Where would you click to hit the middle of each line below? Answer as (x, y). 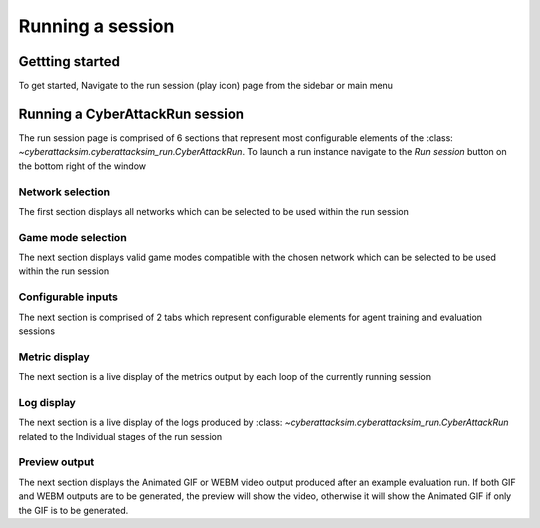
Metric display (54, 357)
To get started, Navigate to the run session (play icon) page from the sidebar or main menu (206, 86)
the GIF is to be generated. (73, 510)
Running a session (96, 26)
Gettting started (69, 61)
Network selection (64, 192)
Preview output (56, 462)
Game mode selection (72, 237)
